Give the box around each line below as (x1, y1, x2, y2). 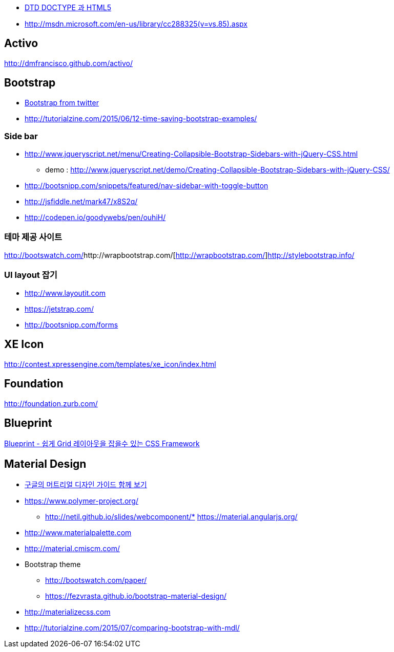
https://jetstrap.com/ (25, 304, 94, 313)
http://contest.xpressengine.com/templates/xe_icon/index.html (4, 359, 216, 368)
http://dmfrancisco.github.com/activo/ (4, 58, 133, 68)
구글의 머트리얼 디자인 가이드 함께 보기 (25, 480, 147, 489)
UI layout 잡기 (4, 269, 57, 280)
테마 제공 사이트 (4, 231, 63, 242)
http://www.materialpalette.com (25, 528, 132, 537)
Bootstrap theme (25, 560, 81, 569)
